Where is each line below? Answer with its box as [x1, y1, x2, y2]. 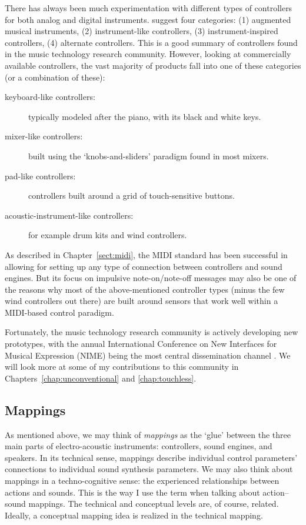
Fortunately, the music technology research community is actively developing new [5, 326, 298, 338]
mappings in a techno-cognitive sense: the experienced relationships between [5, 474, 280, 487]
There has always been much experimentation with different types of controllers [5, 2, 292, 14]
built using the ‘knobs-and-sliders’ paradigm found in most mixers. [28, 149, 269, 162]
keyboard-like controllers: [5, 91, 95, 103]
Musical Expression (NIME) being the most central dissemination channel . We [5, 349, 291, 361]
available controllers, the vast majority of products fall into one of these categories [5, 59, 301, 71]
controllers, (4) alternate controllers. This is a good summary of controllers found [5, 36, 298, 48]
